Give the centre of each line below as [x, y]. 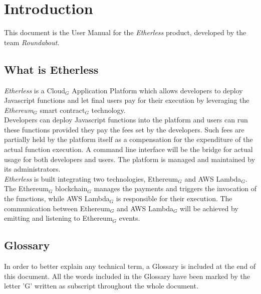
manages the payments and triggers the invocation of [175, 188]
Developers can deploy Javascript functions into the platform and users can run [126, 120]
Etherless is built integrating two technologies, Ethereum [91, 178]
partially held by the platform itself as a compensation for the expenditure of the [128, 139]
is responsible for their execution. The [174, 198]
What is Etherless [51, 69]
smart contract [62, 110]
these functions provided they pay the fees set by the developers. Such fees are [124, 129]
